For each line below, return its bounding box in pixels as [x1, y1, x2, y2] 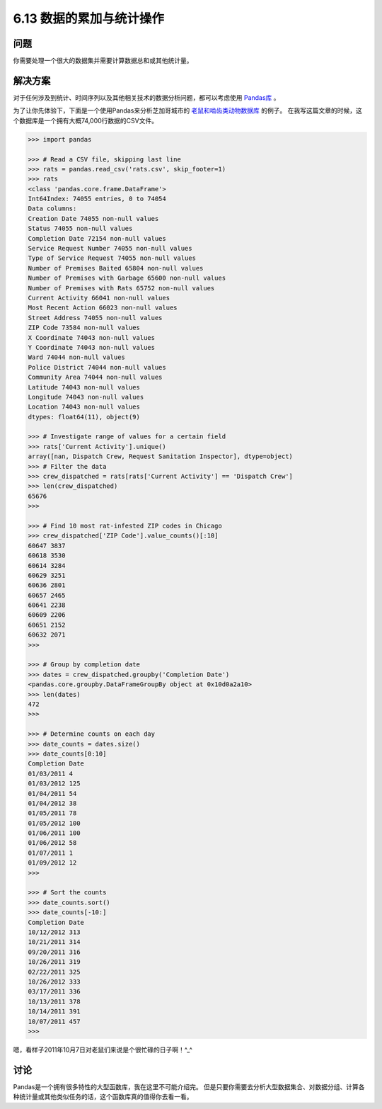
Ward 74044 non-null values [28, 353, 125, 361]
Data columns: [28, 205, 77, 212]
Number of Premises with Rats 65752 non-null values [28, 284, 215, 292]
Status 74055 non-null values [28, 224, 133, 233]
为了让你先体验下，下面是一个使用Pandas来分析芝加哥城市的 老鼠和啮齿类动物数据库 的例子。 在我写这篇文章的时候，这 [13, 106, 362, 115]
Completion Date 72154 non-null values [28, 234, 166, 242]
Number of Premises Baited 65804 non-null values [28, 264, 204, 272]
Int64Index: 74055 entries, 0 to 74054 [28, 195, 166, 203]
